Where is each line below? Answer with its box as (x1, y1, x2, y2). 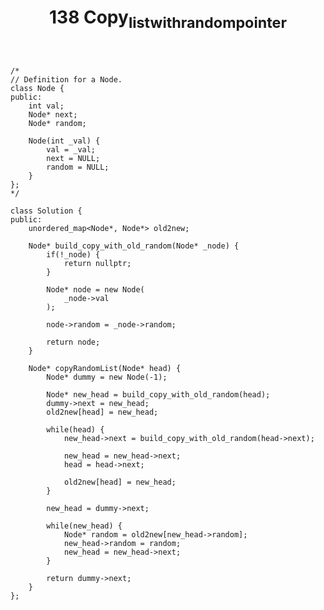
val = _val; (46, 144, 97, 155)
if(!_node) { (46, 249, 101, 260)
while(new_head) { (46, 521, 123, 531)
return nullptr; (63, 258, 132, 268)
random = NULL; (46, 162, 110, 172)
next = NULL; (46, 153, 101, 163)
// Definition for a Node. (10, 74, 123, 85)
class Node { (10, 83, 65, 93)
